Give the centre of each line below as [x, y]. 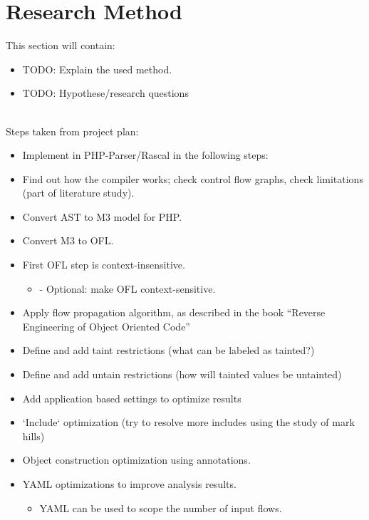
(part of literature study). [78, 193]
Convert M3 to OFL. [68, 240]
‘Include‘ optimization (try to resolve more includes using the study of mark [188, 422]
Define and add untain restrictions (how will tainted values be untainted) [182, 374]
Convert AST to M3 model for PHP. [102, 216]
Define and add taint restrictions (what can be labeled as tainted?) [168, 350]
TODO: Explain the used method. [97, 69]
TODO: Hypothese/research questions [105, 93]
